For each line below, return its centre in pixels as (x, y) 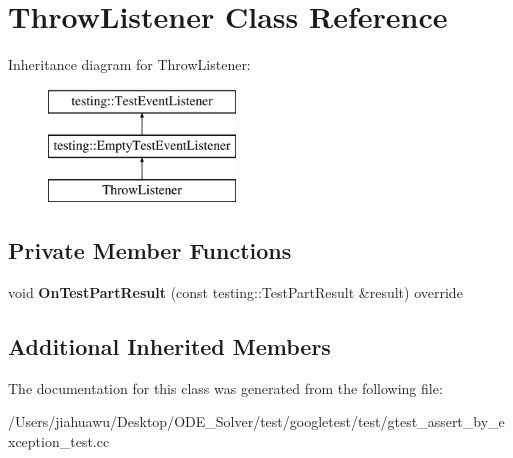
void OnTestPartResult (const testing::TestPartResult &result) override (235, 291)
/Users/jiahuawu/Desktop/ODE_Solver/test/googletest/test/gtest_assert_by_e (256, 421)
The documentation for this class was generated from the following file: (225, 387)
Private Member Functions (150, 250)
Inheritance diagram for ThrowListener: (129, 64)
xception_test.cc (59, 440)
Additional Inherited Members (169, 345)
